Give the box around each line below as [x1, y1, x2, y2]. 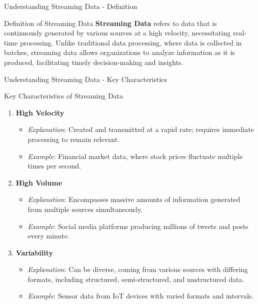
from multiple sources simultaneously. [27, 203, 143, 214]
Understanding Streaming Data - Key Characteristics [4, 73, 167, 84]
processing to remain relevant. [27, 133, 120, 144]
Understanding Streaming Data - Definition [4, 1, 137, 11]
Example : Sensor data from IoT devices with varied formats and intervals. [27, 290, 254, 301]
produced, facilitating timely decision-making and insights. [4, 56, 183, 67]
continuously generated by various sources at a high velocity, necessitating [4, 27, 231, 38]
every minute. [27, 230, 69, 241]
